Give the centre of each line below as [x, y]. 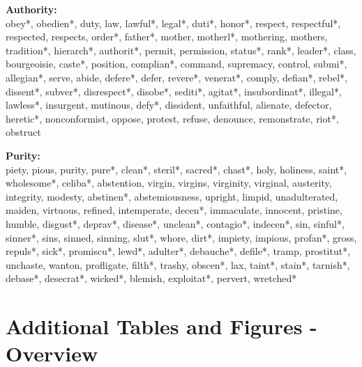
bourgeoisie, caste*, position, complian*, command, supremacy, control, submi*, [176, 64]
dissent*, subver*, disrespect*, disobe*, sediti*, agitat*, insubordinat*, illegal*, [174, 91]
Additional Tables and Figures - [161, 326]
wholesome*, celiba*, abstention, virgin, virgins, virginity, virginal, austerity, [169, 183]
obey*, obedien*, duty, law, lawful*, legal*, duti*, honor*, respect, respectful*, [173, 23]
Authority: [31, 9]
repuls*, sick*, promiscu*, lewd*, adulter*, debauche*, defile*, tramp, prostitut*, [178, 251]
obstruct [23, 132]
